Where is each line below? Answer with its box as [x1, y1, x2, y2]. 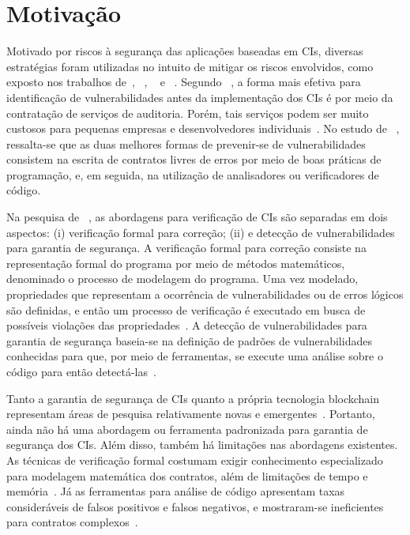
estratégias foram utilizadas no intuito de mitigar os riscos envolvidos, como [6, 58, 374, 74]
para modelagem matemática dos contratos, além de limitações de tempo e [6, 467, 368, 484]
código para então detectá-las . [6, 364, 156, 379]
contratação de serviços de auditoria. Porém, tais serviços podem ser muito [6, 104, 369, 121]
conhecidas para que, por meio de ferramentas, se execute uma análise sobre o [6, 348, 383, 364]
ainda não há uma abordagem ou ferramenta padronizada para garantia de [6, 420, 368, 437]
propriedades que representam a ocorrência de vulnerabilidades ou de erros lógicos [6, 286, 404, 303]
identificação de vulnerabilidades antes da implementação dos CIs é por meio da [6, 89, 393, 105]
